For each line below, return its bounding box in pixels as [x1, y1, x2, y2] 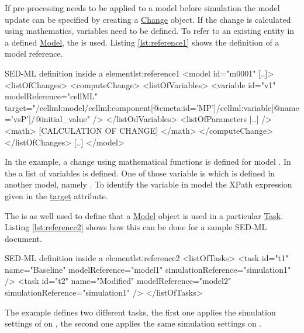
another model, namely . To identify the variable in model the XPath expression [5, 178, 292, 190]
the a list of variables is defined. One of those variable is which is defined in [5, 166, 275, 179]
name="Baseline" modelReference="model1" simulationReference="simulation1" [5, 263, 291, 275]
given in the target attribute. [5, 189, 108, 202]
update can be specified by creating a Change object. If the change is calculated [5, 13, 291, 25]
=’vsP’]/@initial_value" [5, 113, 90, 125]
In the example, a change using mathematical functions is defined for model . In [5, 155, 291, 168]
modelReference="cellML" [5, 90, 98, 102]
